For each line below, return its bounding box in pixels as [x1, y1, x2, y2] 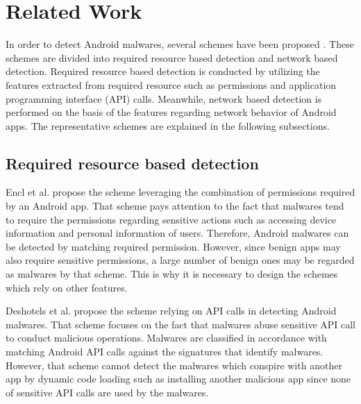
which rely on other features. [6, 280, 128, 294]
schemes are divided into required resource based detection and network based [6, 50, 338, 65]
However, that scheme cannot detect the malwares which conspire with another [6, 357, 342, 372]
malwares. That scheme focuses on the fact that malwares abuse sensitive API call [6, 317, 356, 331]
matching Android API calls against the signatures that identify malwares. [6, 344, 324, 359]
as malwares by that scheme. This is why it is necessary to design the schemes [6, 267, 338, 281]
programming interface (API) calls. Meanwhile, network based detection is [6, 91, 322, 106]
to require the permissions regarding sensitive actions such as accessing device [6, 212, 337, 226]
